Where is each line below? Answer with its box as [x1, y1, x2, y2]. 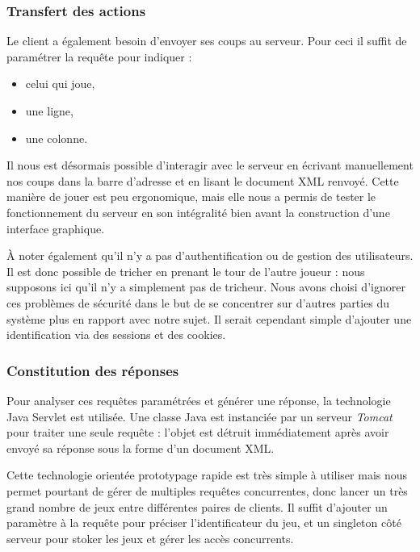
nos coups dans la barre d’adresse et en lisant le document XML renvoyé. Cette [6, 172, 399, 189]
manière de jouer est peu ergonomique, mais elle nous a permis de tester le [6, 188, 376, 205]
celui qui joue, [25, 75, 95, 92]
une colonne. [25, 129, 88, 146]
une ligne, [25, 102, 73, 119]
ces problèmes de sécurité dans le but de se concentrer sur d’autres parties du [6, 294, 390, 311]
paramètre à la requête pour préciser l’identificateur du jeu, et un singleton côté [6, 514, 401, 531]
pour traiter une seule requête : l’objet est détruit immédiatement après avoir [6, 424, 389, 441]
